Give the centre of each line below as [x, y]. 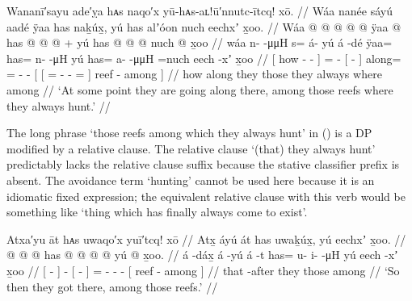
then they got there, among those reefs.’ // [112, 286]
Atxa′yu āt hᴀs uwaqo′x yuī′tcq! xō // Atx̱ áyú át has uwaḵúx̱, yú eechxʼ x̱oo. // [206, 238]
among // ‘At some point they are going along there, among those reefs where [200, 89]
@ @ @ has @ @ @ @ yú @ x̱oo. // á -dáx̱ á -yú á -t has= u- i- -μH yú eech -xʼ [202, 255]
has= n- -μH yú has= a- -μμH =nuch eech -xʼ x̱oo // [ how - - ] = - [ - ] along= [204, 58]
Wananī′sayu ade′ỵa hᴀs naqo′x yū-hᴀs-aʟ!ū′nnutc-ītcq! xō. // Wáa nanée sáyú [200, 10]
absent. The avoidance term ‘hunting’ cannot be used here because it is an [191, 180]
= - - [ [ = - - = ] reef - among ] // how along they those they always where [194, 74]
